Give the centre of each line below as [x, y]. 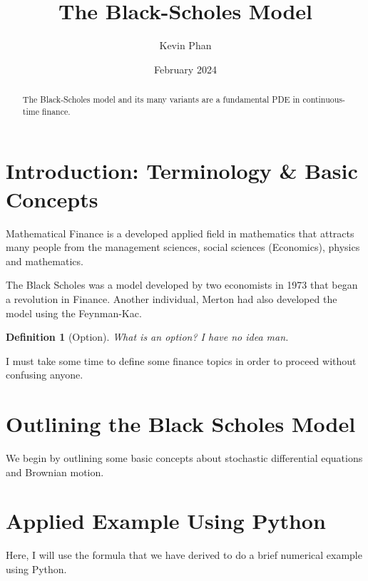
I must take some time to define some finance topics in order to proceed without [181, 360]
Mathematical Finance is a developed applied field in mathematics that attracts [180, 233]
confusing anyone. [45, 375]
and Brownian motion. [55, 472]
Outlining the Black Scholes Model [181, 424]
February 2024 [185, 69]
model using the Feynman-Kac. [74, 313]
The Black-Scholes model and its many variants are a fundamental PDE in [161, 99]
